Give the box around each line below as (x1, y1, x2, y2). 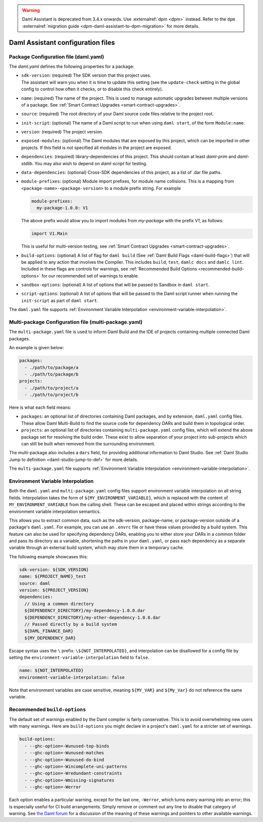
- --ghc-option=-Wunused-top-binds (24, 743, 110, 749)
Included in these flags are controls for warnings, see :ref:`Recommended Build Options (21, 266, 197, 272)
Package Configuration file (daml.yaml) (9, 53, 104, 60)
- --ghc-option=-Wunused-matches (24, 750, 104, 756)
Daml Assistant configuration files (9, 38, 115, 46)
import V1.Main (31, 231, 68, 236)
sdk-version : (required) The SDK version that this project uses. (21, 72, 151, 78)
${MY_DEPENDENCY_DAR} (24, 635, 76, 641)
